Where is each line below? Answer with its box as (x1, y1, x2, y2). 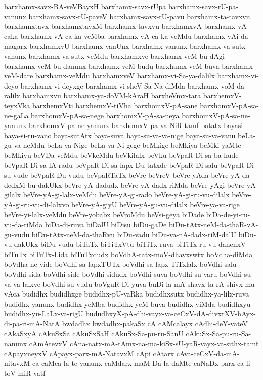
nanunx (4, 338, 27, 349)
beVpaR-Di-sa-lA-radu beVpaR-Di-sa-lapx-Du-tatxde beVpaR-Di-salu (4, 159, 218, 170)
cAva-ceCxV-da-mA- (176, 348, 240, 358)
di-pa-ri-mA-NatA (4, 318, 60, 328)
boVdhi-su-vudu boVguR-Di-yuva (42, 278, 146, 289)
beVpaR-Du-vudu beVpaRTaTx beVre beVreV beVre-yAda (30, 170, 209, 180)
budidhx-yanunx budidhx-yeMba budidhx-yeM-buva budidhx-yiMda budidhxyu (4, 298, 251, 309)
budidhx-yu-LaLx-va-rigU (4, 308, 83, 319)
